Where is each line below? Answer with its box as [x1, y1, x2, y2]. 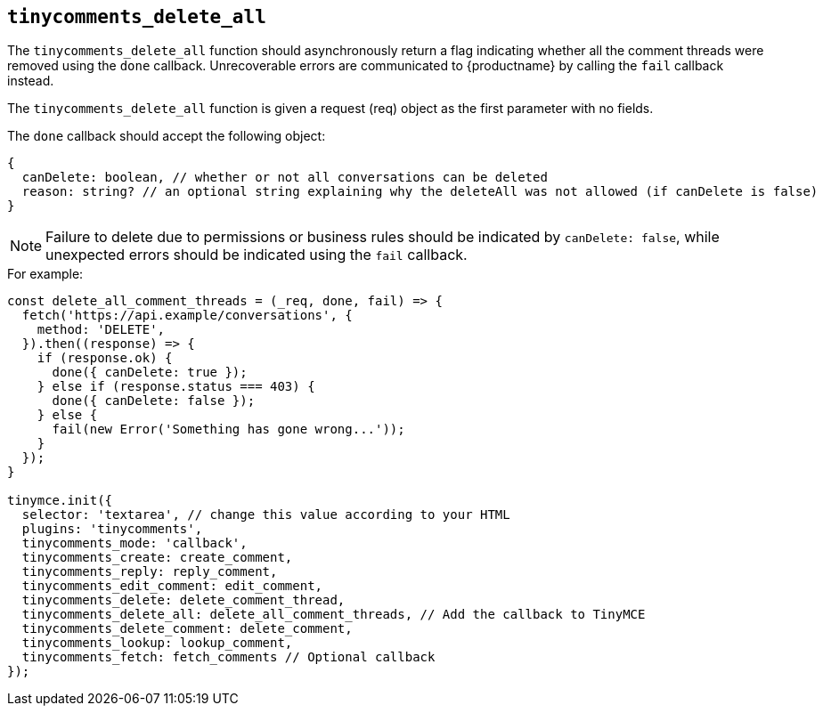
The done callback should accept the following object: [7, 128, 326, 144]
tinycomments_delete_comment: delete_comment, [21, 621, 353, 636]
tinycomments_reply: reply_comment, [21, 564, 278, 579]
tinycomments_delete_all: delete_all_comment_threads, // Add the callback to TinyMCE [21, 607, 646, 622]
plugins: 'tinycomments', [21, 522, 203, 537]
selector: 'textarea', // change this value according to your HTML [21, 507, 510, 523]
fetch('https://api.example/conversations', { [21, 308, 353, 323]
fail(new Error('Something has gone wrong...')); [52, 422, 405, 437]
